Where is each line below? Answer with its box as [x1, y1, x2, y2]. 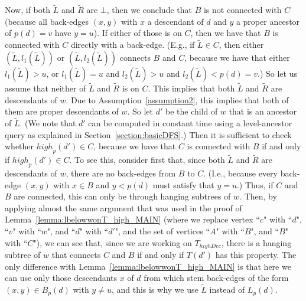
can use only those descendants [5, 271, 118, 284]
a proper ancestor [236, 15, 300, 27]
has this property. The [215, 248, 297, 261]
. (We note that [19, 117, 76, 129]
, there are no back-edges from [66, 167, 176, 179]
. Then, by [239, 190, 277, 202]
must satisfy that [152, 178, 214, 191]
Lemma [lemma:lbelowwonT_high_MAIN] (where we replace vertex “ [5, 213, 260, 225]
